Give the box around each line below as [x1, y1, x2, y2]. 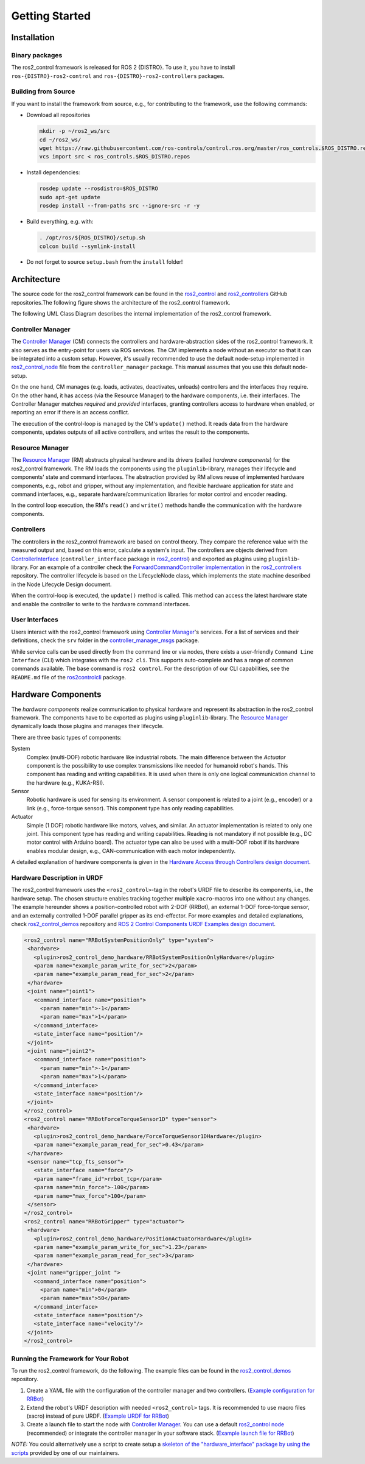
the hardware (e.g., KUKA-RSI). [26, 779, 105, 786]
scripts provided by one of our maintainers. [11, 1449, 120, 1456]
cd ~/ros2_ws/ [39, 136, 82, 143]
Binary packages [11, 51, 63, 59]
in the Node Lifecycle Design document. [11, 581, 112, 588]
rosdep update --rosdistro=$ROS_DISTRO [39, 185, 158, 192]
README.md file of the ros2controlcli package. [11, 673, 127, 681]
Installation [11, 32, 55, 43]
